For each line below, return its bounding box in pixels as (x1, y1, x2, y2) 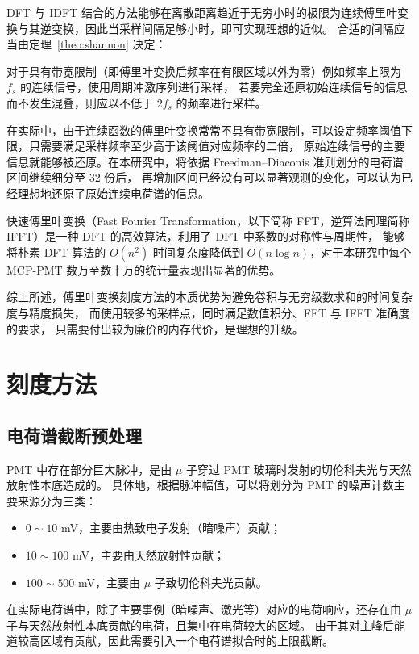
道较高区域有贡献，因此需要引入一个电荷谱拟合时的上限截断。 (6, 632, 334, 649)
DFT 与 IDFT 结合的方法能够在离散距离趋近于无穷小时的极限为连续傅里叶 (6, 4, 397, 20)
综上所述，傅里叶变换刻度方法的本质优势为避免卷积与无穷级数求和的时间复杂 (6, 288, 413, 305)
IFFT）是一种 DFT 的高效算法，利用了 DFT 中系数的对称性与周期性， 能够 (6, 228, 405, 245)
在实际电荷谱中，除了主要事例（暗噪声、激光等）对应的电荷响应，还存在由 (6, 601, 401, 618)
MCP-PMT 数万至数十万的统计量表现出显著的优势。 (6, 261, 281, 278)
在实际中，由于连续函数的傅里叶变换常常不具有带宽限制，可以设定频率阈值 (6, 121, 401, 138)
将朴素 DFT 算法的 (6, 243, 106, 260)
